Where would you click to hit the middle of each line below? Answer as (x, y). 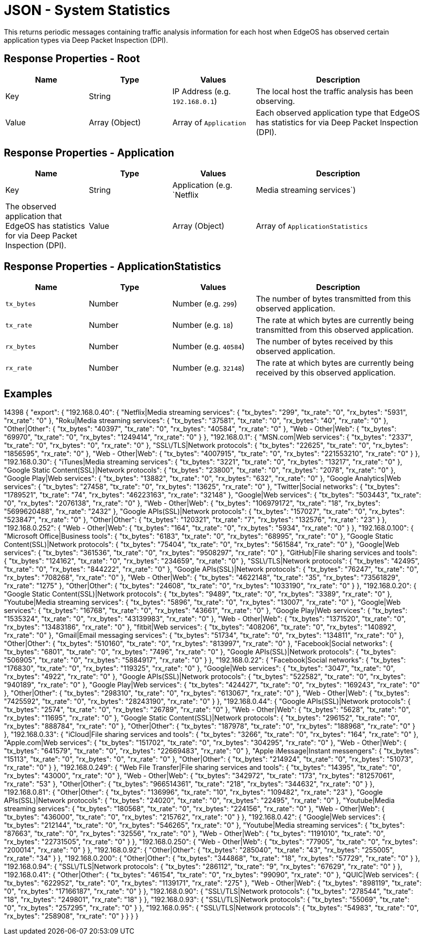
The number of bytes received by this (324, 342)
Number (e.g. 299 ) (205, 304)
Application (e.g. (203, 185)
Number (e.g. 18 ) (203, 325)
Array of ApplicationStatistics (312, 226)
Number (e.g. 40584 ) (209, 347)
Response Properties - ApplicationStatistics (112, 266)
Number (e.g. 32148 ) (209, 368)
